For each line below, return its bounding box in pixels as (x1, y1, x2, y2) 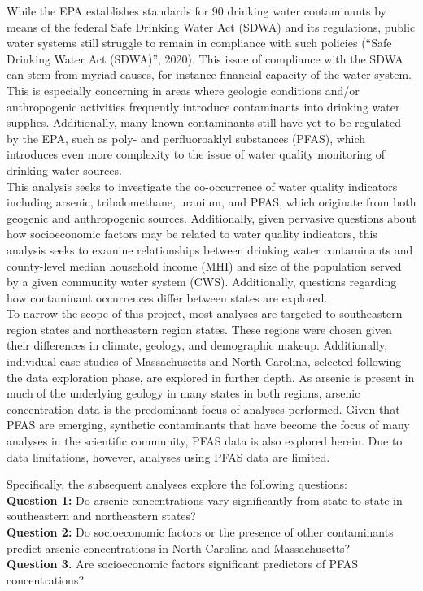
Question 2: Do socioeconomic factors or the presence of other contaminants (7, 524, 394, 540)
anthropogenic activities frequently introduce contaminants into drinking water (7, 98, 400, 115)
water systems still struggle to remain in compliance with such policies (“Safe (7, 34, 392, 51)
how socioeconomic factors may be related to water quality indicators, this (7, 225, 377, 242)
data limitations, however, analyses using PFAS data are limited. (7, 448, 330, 465)
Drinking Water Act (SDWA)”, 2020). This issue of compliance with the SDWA (7, 50, 403, 67)
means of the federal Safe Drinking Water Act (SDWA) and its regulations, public (7, 18, 416, 35)
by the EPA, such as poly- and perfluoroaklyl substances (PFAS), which (7, 129, 366, 146)
